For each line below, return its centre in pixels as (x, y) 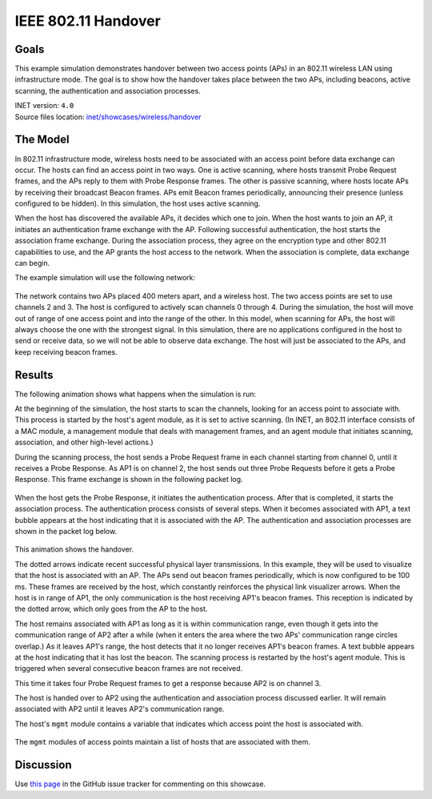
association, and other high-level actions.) (84, 442)
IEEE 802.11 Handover (88, 21)
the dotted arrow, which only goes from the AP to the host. (111, 609)
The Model (42, 140)
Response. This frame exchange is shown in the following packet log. (129, 480)
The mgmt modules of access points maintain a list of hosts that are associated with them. (163, 742)
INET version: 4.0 (44, 106)
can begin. (32, 263)
